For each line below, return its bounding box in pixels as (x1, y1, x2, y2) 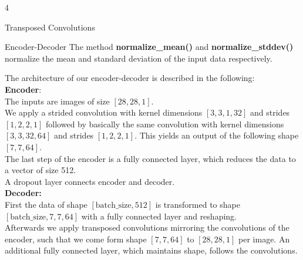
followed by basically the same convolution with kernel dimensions (46, 117, 284, 130)
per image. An (238, 232, 290, 245)
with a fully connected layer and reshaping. (81, 210, 237, 222)
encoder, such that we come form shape (5, 232, 147, 245)
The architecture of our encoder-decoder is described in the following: (5, 72, 255, 84)
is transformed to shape (155, 198, 240, 210)
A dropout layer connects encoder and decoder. (5, 175, 175, 187)
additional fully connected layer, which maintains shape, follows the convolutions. (5, 244, 298, 256)
